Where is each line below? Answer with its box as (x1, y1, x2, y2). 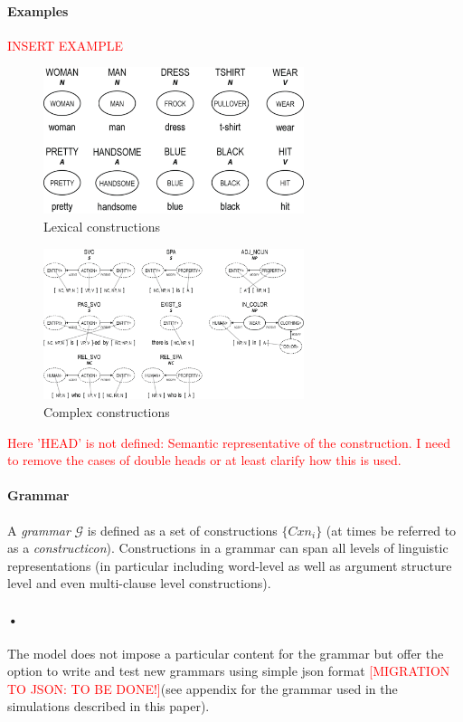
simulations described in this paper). (7, 697, 210, 716)
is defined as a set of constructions (87, 520, 278, 539)
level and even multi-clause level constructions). (7, 574, 271, 593)
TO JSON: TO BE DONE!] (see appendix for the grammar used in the (7, 679, 398, 698)
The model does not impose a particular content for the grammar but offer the (7, 643, 444, 662)
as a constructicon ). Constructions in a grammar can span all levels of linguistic (7, 538, 449, 557)
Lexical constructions (43, 216, 161, 235)
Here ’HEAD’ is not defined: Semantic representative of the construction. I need (7, 432, 450, 451)
